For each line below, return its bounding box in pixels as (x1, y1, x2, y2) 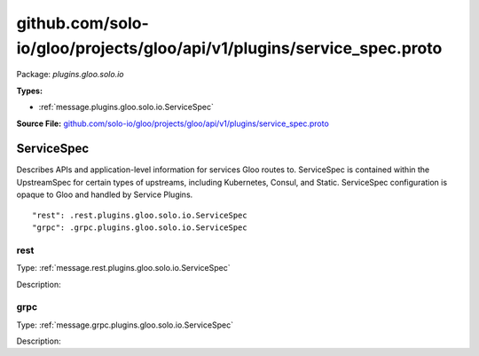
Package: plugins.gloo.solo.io (16, 69, 124, 80)
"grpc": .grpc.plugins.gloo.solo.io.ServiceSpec (32, 222, 247, 233)
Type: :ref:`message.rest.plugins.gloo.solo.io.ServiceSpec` (16, 263, 231, 273)
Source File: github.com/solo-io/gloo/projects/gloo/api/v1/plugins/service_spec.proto (16, 118, 330, 129)
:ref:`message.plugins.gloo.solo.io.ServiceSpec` (38, 102, 215, 113)
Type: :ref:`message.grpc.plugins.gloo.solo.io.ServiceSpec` (16, 320, 234, 330)
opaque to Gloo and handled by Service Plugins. (16, 189, 193, 200)
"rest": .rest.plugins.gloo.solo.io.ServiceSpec (32, 210, 247, 220)
